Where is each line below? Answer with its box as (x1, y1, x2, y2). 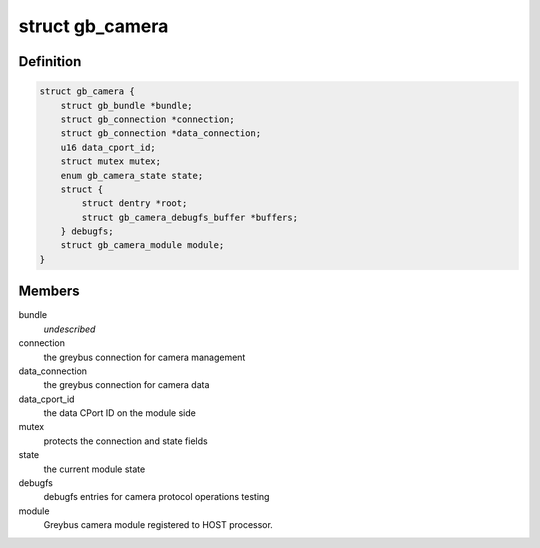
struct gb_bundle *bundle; (60, 100, 194, 111)
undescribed (43, 323, 96, 335)
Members (18, 283, 80, 300)
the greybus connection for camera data (43, 379, 210, 391)
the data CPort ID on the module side (43, 407, 197, 419)
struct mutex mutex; (60, 156, 162, 167)
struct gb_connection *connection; (60, 113, 235, 125)
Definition (18, 53, 82, 70)
